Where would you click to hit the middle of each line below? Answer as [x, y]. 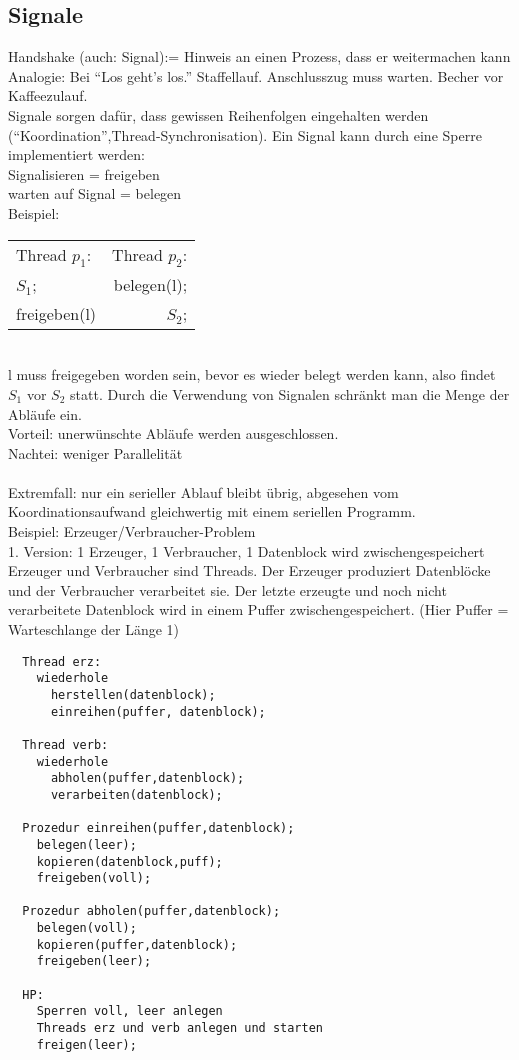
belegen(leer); [86, 844]
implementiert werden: [76, 154]
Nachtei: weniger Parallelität [95, 452]
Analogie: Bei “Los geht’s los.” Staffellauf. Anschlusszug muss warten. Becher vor [256, 75]
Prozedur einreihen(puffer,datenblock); [158, 828]
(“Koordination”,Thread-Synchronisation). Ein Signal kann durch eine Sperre [245, 134]
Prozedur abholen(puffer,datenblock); [151, 911]
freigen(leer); [86, 1044]
